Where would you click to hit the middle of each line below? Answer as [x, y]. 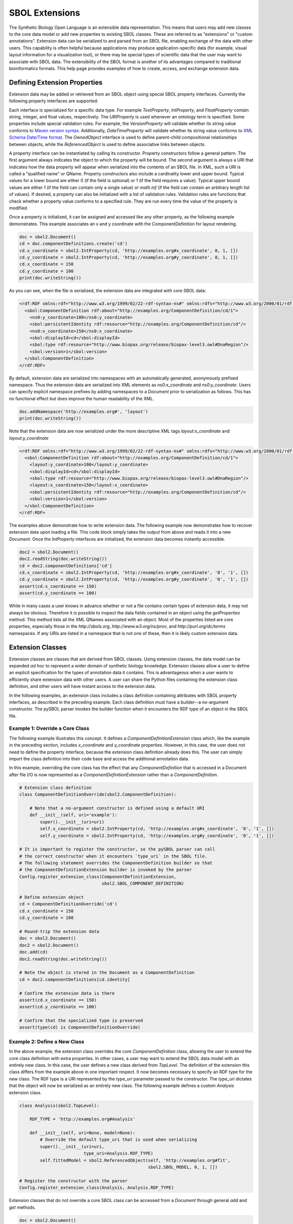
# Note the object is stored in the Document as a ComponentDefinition [107, 973]
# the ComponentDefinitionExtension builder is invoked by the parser [106, 870]
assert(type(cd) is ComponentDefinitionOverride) [80, 1027]
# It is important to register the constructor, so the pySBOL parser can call [117, 849]
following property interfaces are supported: [54, 101]
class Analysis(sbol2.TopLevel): [59, 1106]
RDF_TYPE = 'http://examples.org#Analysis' [82, 1119]
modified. [19, 208]
